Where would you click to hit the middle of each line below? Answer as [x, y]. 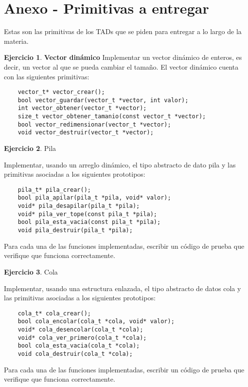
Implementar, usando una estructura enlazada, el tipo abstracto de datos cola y [123, 288]
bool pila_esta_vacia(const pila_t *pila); [89, 222]
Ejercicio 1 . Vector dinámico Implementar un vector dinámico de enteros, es [123, 57]
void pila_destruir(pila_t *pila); [75, 230]
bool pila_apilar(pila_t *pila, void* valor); [94, 198]
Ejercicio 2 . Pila [30, 148]
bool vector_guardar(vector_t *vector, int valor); [103, 100]
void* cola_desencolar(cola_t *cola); [80, 330]
